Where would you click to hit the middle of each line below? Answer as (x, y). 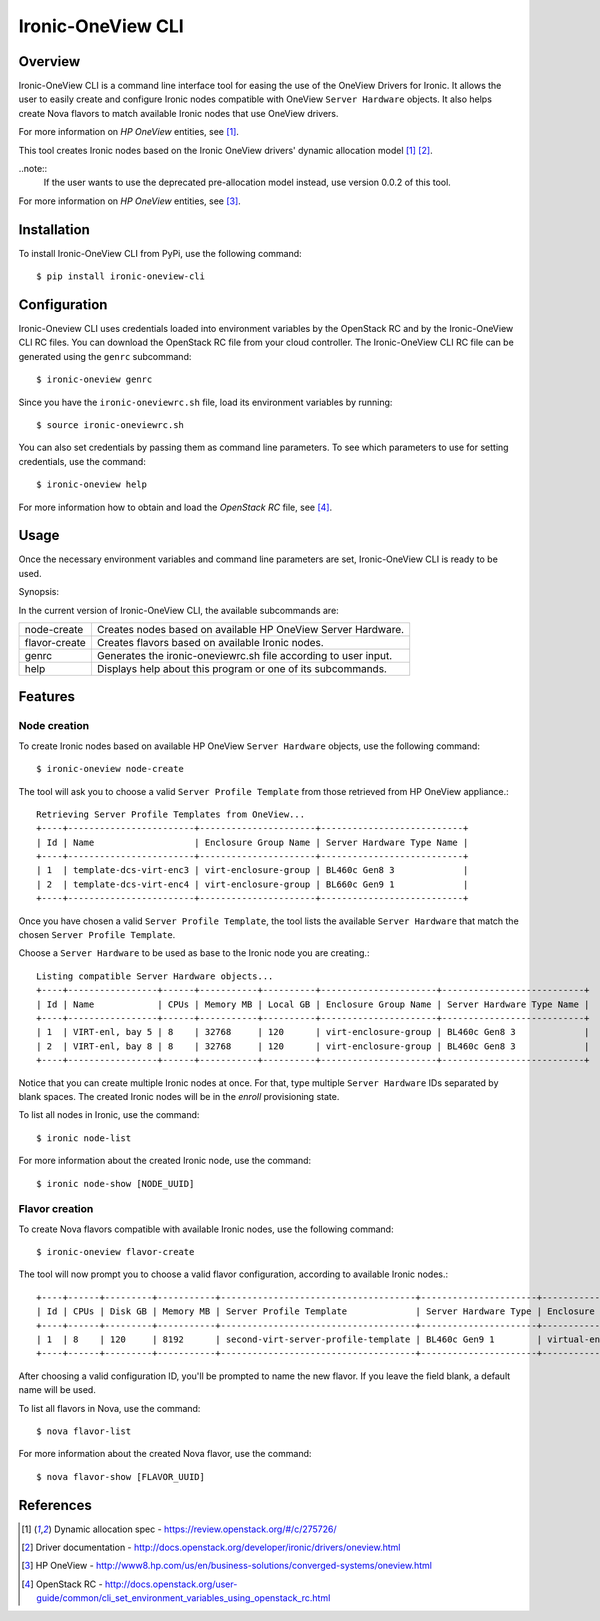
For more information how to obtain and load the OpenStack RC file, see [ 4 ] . (175, 507)
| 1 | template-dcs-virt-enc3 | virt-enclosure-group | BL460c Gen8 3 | (252, 870)
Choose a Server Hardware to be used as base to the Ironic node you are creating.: (194, 953)
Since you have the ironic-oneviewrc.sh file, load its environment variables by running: (205, 402)
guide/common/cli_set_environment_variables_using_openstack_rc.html (183, 1598)
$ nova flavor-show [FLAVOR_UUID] (120, 1476)
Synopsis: (39, 592)
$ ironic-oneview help (92, 484)
